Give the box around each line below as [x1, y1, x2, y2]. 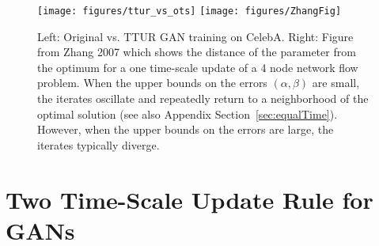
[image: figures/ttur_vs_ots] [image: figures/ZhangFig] [37, 6, 342, 17]
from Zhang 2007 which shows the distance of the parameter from [37, 44, 356, 60]
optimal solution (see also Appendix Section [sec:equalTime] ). [37, 105, 338, 122]
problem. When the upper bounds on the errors [37, 74, 267, 91]
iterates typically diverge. [37, 136, 160, 153]
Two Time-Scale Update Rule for [6, 183, 373, 215]
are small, [312, 74, 360, 91]
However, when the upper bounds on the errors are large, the [37, 121, 334, 138]
